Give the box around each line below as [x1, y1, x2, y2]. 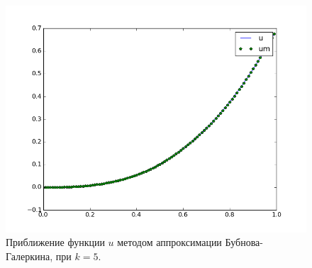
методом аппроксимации [117, 235, 222, 250]
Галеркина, [6, 248, 53, 263]
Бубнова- [225, 235, 263, 250]
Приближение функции [6, 235, 105, 250]
